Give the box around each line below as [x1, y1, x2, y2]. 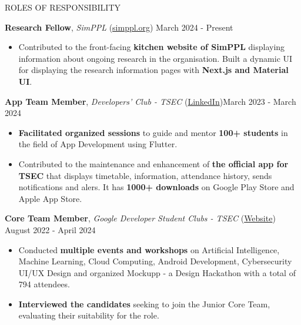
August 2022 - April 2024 [5, 223, 96, 236]
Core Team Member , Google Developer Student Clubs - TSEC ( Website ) [5, 212, 276, 224]
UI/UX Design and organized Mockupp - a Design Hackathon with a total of [18, 266, 296, 278]
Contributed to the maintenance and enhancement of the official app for [18, 157, 289, 170]
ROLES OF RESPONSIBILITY [5, 1, 121, 13]
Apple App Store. [18, 192, 82, 204]
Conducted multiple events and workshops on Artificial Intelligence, [18, 243, 280, 256]
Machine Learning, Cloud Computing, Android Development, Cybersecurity [18, 255, 292, 267]
